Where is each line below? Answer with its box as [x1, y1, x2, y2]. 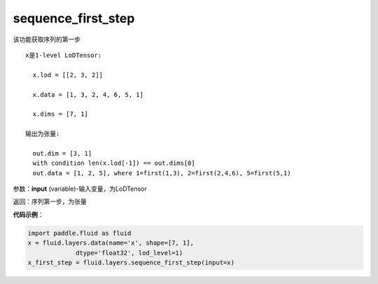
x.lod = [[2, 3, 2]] [32, 71, 104, 79]
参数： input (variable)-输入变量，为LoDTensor [13, 184, 147, 193]
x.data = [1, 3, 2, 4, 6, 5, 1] [32, 90, 143, 98]
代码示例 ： [13, 210, 44, 219]
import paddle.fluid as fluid [27, 229, 132, 237]
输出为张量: [25, 130, 60, 138]
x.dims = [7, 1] [32, 110, 89, 119]
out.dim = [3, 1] [32, 149, 92, 157]
